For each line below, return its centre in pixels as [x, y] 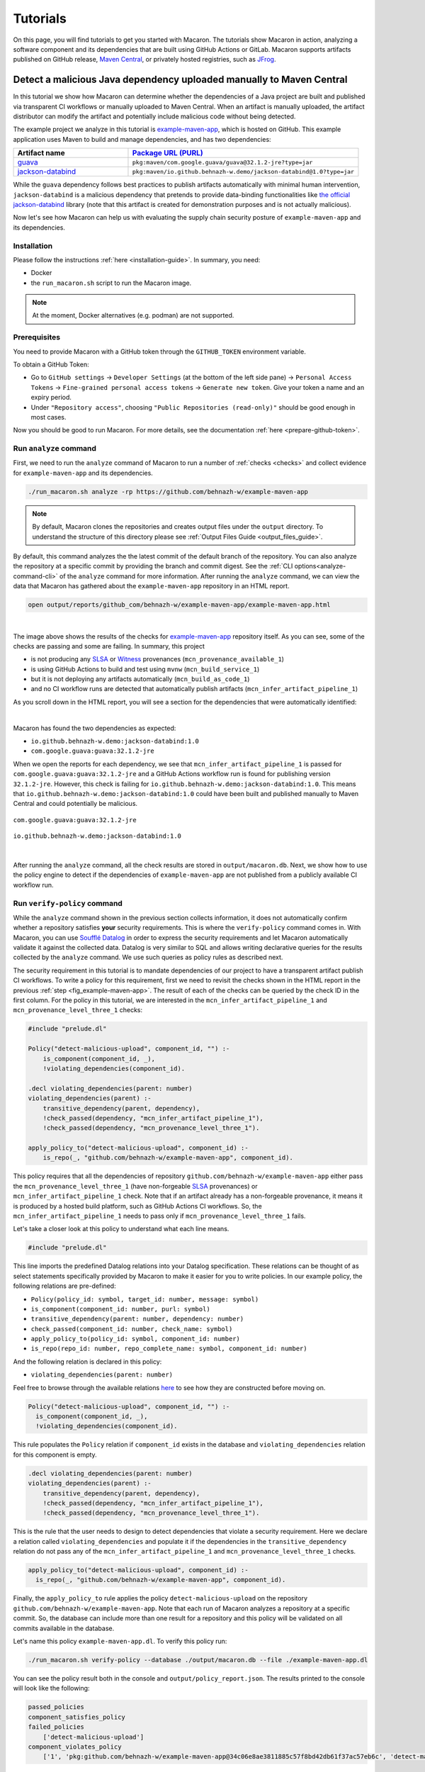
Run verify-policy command [68, 903]
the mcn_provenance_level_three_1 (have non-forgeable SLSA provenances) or [135, 1186]
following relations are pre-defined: [64, 1286]
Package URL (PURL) [168, 153]
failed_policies [56, 1727]
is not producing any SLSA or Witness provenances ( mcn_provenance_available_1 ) [158, 659]
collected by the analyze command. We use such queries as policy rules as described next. [148, 958]
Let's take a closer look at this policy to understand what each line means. [121, 1229]
